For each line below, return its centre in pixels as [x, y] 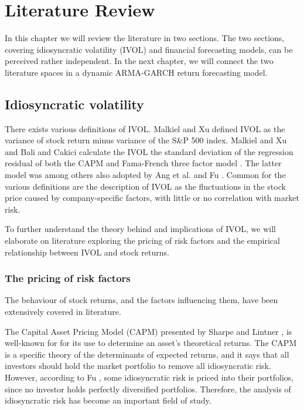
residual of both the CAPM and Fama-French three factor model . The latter [143, 163]
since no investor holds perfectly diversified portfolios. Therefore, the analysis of [148, 389]
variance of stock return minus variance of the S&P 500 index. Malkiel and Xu [146, 140]
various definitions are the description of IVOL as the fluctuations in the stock [145, 186]
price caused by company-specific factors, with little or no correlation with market [152, 198]
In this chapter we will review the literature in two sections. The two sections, [145, 38]
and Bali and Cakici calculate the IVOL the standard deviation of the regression [149, 151]
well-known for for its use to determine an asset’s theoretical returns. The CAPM [151, 343]
